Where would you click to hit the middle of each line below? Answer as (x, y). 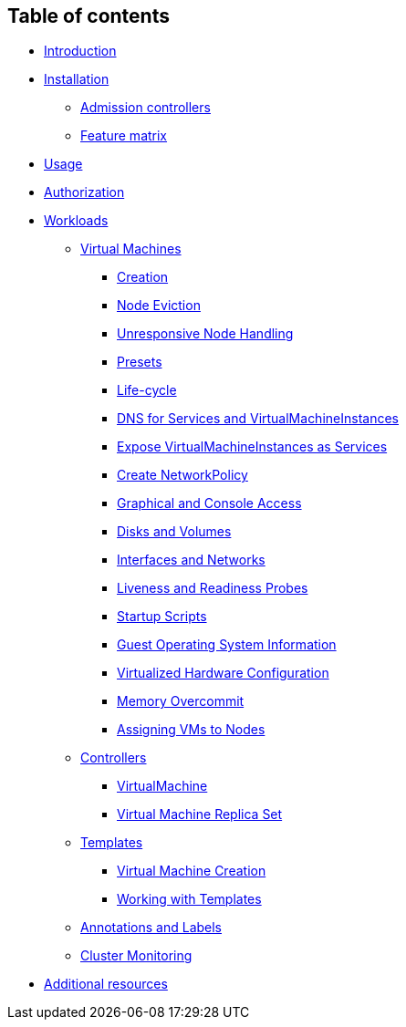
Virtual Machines (131, 249)
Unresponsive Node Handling (205, 334)
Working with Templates (189, 899)
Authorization (84, 192)
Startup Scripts (162, 617)
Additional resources (106, 984)
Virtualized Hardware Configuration (223, 673)
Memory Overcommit (181, 701)
